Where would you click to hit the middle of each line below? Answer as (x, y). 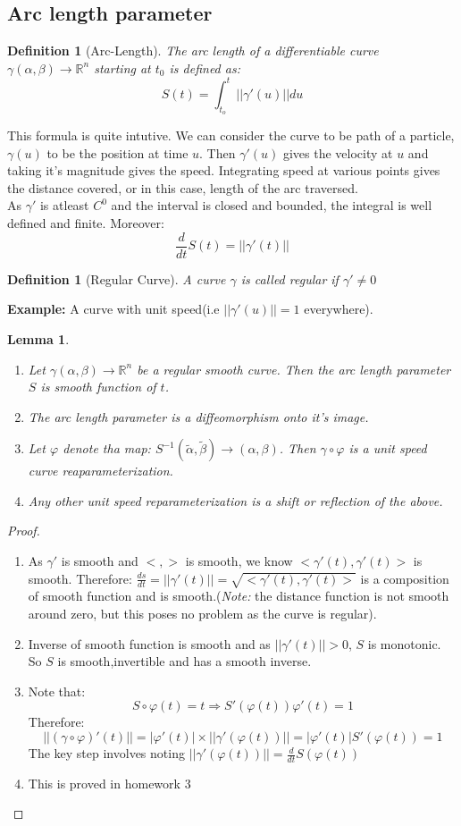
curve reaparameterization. (101, 471)
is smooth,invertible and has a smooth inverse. (184, 661)
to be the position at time (117, 152)
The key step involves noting (106, 753)
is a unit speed (388, 448)
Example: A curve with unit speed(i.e (113, 309)
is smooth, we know (239, 561)
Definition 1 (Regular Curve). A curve (117, 278)
